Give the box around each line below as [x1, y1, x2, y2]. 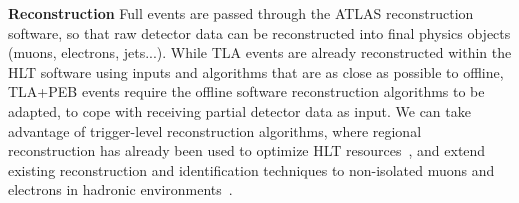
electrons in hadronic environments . [8, 179, 233, 200]
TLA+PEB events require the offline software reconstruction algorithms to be [8, 81, 485, 102]
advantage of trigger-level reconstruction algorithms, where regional [8, 120, 422, 141]
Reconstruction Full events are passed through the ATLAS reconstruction [8, 3, 474, 23]
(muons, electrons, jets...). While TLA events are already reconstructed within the [8, 42, 512, 63]
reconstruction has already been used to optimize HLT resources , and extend [8, 140, 486, 161]
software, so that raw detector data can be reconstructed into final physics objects [8, 22, 511, 43]
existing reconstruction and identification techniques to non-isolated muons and [8, 159, 495, 180]
